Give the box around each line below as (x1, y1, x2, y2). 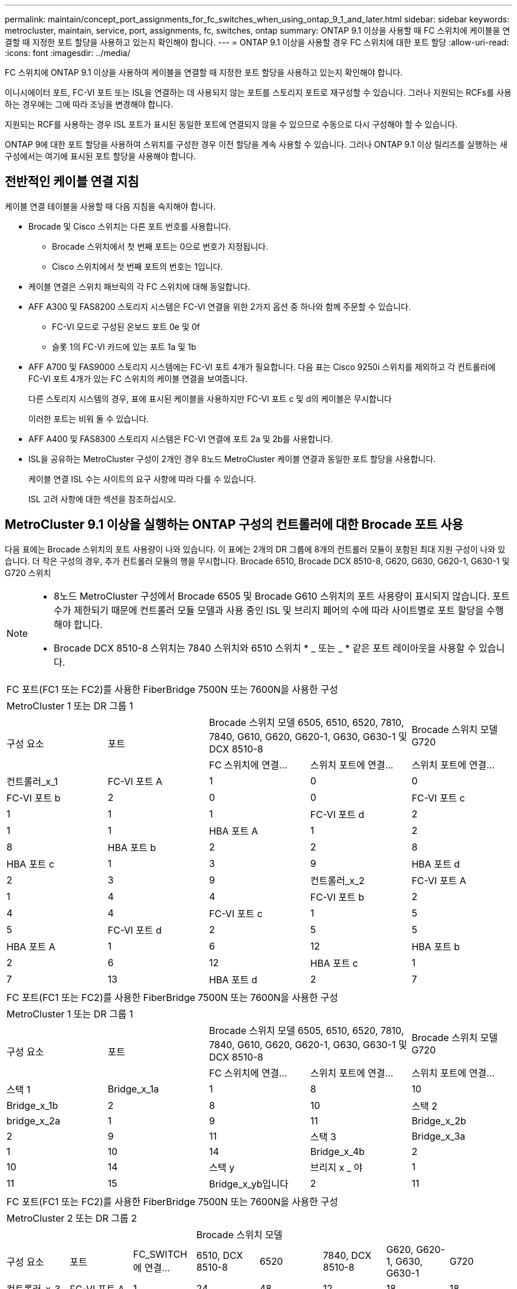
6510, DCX (196, 1249, 243, 1261)
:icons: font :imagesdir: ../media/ (5, 48, 130, 58)
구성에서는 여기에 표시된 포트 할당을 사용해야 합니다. (5, 151, 196, 161)
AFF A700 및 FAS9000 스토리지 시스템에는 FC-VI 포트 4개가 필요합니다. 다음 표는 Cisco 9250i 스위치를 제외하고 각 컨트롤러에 (28, 361, 496, 372)
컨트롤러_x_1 (6, 775, 58, 787)
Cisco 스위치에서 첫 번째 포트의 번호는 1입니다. (52, 261, 223, 271)
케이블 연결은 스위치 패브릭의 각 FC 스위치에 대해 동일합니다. (28, 281, 251, 292)
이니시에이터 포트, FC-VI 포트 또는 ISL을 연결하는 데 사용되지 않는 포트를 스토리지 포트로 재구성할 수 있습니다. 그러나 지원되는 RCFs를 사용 (5, 87, 512, 97)
